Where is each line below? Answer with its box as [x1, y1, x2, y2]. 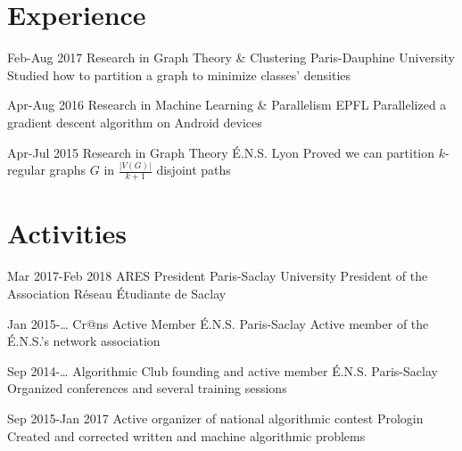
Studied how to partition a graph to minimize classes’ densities [7, 65, 351, 84]
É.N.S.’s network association [7, 332, 161, 350]
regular [7, 160, 45, 179]
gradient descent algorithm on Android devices [7, 112, 262, 131]
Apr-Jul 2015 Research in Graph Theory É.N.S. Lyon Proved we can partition [7, 143, 435, 161]
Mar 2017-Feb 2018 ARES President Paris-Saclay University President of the [7, 266, 428, 285]
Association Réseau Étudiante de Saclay [7, 283, 227, 302]
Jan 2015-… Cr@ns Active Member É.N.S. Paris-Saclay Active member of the [7, 314, 429, 332]
